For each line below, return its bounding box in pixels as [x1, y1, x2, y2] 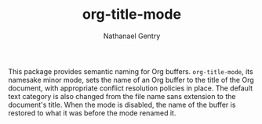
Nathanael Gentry [103, 31, 161, 41]
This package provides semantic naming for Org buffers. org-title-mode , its [8, 66, 253, 76]
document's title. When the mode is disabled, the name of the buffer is [8, 100, 236, 109]
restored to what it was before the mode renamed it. [8, 108, 176, 118]
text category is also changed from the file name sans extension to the [8, 91, 236, 101]
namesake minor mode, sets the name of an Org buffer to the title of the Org [8, 75, 254, 84]
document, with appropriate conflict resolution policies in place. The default [8, 83, 253, 93]
